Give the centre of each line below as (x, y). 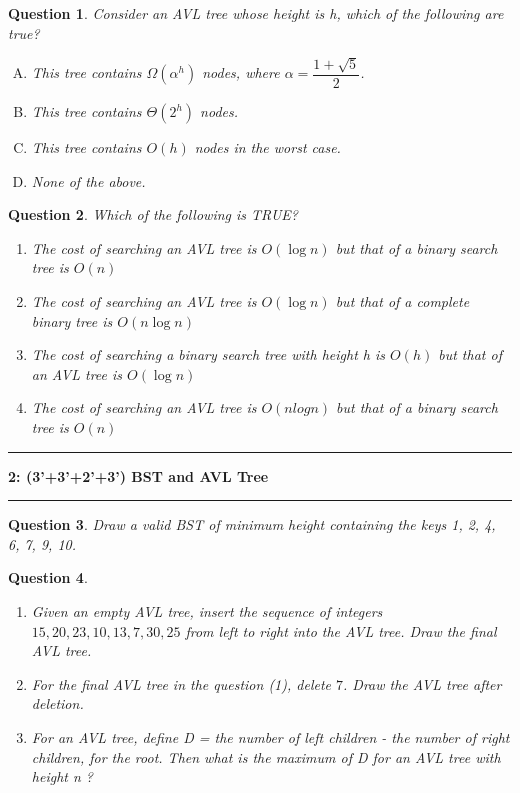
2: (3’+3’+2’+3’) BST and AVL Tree (138, 475)
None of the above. (88, 180)
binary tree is (72, 320)
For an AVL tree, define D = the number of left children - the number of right (270, 736)
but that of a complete (402, 301)
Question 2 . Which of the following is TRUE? (153, 214)
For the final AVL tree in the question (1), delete (181, 683)
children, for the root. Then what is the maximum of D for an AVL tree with (266, 756)
